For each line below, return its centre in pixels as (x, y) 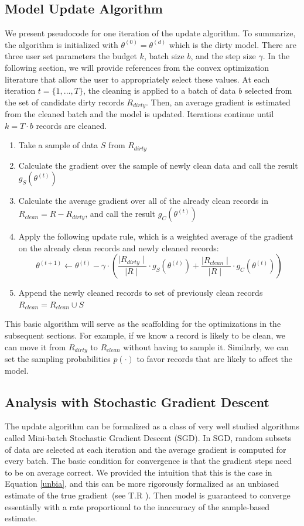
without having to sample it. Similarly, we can (206, 346)
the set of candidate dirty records (64, 102)
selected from (268, 90)
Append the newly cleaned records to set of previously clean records (141, 293)
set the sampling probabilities (58, 359)
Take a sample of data (58, 145)
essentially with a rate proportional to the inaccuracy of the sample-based (137, 506)
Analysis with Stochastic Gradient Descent (137, 402)
